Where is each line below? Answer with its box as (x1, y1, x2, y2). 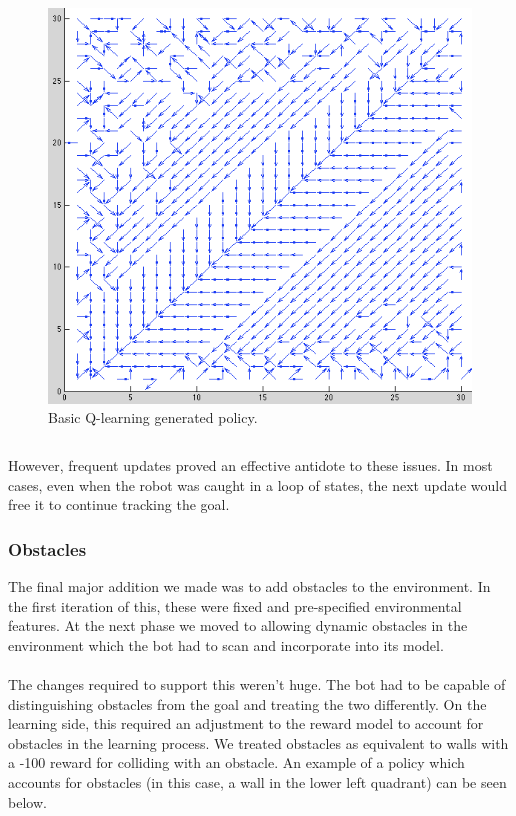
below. (8, 791, 47, 812)
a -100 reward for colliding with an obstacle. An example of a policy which (8, 752, 465, 773)
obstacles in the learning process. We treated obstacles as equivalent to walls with (8, 732, 509, 753)
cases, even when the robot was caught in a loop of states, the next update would (8, 474, 507, 495)
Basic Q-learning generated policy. (48, 407, 258, 428)
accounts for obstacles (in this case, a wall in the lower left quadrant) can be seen (8, 771, 507, 792)
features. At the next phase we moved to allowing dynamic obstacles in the (8, 615, 468, 636)
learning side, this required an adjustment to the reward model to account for (8, 713, 484, 734)
